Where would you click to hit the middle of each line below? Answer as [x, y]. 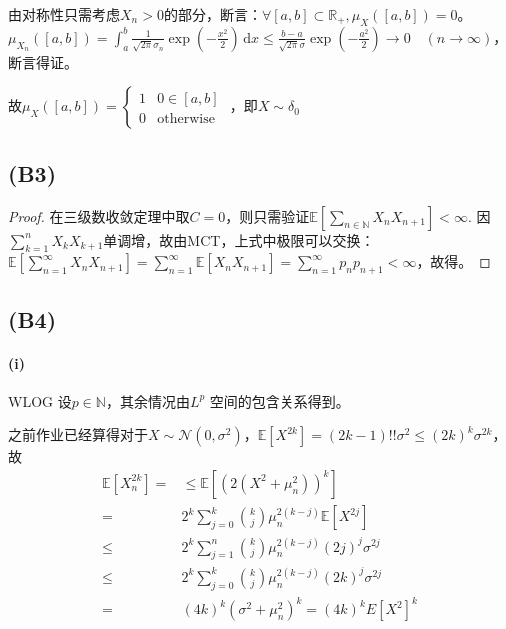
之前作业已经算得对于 [78, 434]
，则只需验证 [267, 215]
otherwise [186, 119]
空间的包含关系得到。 [279, 400]
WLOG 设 [40, 400]
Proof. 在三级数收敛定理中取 [99, 215]
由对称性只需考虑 [64, 14]
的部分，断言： [212, 14]
